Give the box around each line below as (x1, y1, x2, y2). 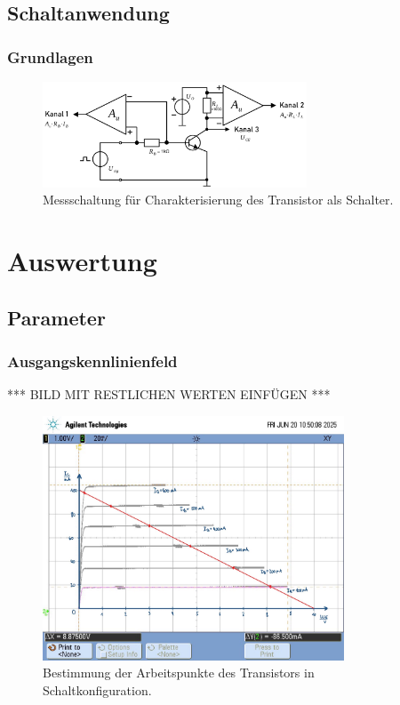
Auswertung (7, 243, 157, 279)
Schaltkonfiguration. (43, 680, 152, 699)
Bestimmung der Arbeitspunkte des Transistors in (43, 663, 315, 682)
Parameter (7, 303, 106, 331)
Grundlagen (7, 45, 93, 68)
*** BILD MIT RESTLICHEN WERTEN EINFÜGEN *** (7, 385, 331, 404)
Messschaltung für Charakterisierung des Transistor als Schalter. (43, 190, 394, 209)
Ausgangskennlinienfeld (7, 350, 178, 373)
